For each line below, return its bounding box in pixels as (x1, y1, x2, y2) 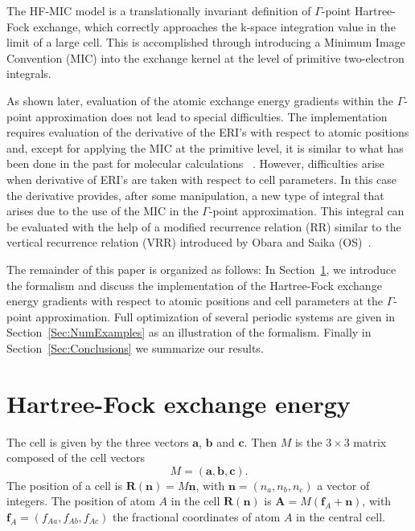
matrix (353, 433, 387, 450)
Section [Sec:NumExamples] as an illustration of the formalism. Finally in (6, 324, 372, 341)
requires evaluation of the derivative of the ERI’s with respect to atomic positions (6, 124, 409, 141)
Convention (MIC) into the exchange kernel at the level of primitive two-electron (6, 49, 405, 66)
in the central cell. (296, 508, 385, 525)
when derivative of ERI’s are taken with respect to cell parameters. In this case (6, 170, 397, 187)
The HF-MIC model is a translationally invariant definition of (6, 2, 311, 18)
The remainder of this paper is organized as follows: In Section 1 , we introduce (6, 260, 397, 277)
